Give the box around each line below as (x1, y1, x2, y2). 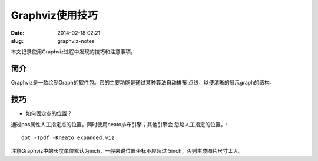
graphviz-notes (57, 37, 95, 44)
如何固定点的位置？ (25, 110, 72, 117)
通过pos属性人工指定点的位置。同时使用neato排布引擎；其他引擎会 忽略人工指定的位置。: (11, 120, 228, 128)
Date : (11, 29, 25, 36)
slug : (11, 37, 24, 44)
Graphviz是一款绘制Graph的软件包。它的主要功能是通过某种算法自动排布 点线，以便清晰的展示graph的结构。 (11, 79, 275, 86)
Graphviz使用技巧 (11, 9, 98, 22)
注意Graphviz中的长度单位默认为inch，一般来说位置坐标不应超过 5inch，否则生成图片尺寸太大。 (11, 147, 244, 155)
